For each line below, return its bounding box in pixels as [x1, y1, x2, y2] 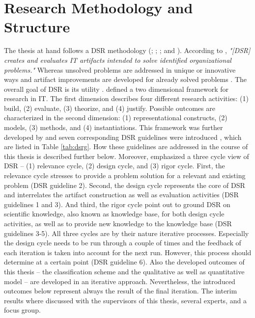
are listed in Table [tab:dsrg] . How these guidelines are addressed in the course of [4, 141, 248, 152]
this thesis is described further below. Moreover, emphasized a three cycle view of [4, 151, 249, 161]
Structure [4, 17, 70, 37]
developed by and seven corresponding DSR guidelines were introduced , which [4, 132, 242, 142]
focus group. [4, 305, 41, 315]
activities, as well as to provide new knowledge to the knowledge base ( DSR [4, 218, 232, 228]
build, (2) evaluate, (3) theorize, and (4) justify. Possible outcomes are [4, 103, 215, 113]
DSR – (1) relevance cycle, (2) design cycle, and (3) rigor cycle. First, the [4, 160, 225, 171]
